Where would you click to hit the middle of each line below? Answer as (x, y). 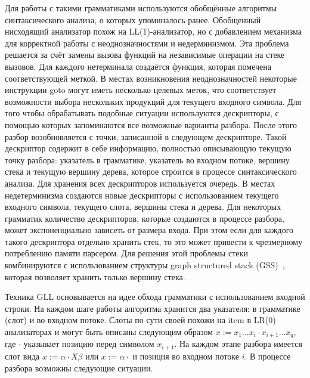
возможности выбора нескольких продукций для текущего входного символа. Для (153, 101)
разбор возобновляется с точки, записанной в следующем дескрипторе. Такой (146, 136)
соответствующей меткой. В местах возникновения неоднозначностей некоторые (151, 78)
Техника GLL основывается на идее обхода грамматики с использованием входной (155, 297)
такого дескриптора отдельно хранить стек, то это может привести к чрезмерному (154, 241)
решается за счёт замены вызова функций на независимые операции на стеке (145, 55)
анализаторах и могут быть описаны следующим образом (109, 332)
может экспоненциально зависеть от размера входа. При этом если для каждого (149, 230)
